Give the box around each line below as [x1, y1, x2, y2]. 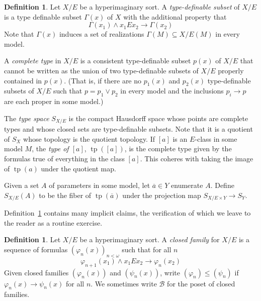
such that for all [122, 244, 171, 254]
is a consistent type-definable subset [80, 55, 191, 66]
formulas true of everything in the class [4, 153, 125, 163]
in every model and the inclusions [120, 85, 224, 96]
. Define [210, 180, 234, 190]
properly [218, 65, 244, 75]
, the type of [32, 143, 69, 154]
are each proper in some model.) [4, 96, 104, 107]
